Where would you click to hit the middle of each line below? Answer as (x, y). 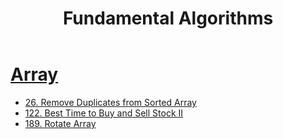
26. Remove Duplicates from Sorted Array (110, 102)
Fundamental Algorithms (168, 18)
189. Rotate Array (60, 123)
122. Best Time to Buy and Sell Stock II (104, 113)
